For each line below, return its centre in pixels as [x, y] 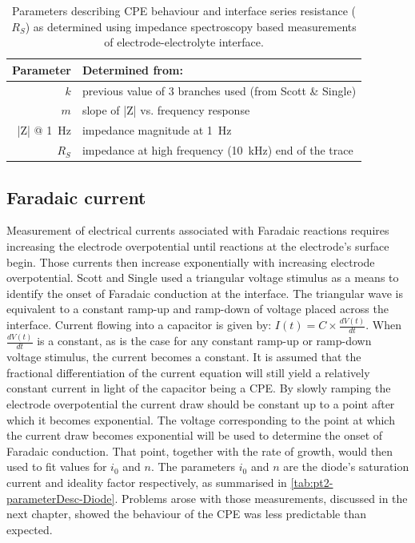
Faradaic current [76, 197]
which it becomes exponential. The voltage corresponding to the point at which [201, 419]
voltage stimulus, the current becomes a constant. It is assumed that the [184, 357]
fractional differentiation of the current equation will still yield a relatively [188, 372]
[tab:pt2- [312, 483]
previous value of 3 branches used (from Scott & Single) [219, 90]
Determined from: [132, 69]
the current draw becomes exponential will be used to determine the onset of [195, 435]
